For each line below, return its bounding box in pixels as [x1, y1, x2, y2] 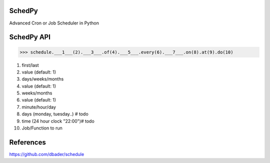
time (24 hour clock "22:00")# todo [21, 118, 94, 124]
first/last [21, 62, 39, 68]
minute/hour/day [21, 104, 56, 110]
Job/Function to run [21, 125, 62, 131]
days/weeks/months [21, 76, 64, 82]
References [9, 138, 46, 146]
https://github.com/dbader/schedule [9, 151, 84, 157]
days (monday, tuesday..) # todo [21, 111, 88, 117]
